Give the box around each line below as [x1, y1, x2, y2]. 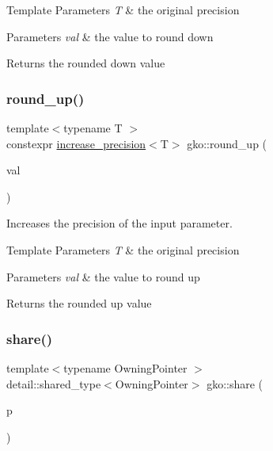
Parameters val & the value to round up [6, 268, 200, 285]
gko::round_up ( [187, 135, 267, 151]
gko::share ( [207, 375, 264, 392]
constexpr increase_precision [6, 135, 146, 151]
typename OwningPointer [63, 359, 188, 376]
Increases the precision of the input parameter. [6, 215, 233, 231]
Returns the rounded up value [6, 295, 152, 311]
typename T [63, 120, 123, 136]
